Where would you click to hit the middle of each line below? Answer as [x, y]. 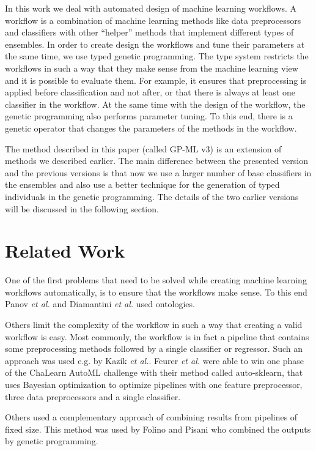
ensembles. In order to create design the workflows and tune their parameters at [155, 44]
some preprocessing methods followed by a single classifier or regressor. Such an [154, 348]
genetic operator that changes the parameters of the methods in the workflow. [151, 128]
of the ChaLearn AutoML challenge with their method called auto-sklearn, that [154, 372]
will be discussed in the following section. [82, 208]
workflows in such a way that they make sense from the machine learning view [152, 68]
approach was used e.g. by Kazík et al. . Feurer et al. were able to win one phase [155, 360]
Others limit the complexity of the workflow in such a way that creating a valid [154, 324]
